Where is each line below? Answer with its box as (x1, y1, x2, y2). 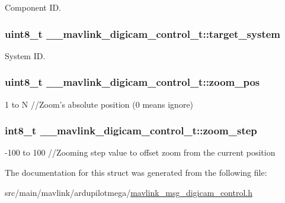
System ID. (5, 49, 46, 62)
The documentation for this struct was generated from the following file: (5, 166, 267, 179)
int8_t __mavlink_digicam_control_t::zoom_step (5, 123, 257, 138)
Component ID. (5, 1, 62, 13)
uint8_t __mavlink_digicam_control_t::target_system (5, 26, 281, 41)
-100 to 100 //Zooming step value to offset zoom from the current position (5, 146, 276, 159)
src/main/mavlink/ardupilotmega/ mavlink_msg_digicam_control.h (5, 186, 252, 198)
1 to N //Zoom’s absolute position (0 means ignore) (5, 98, 194, 110)
